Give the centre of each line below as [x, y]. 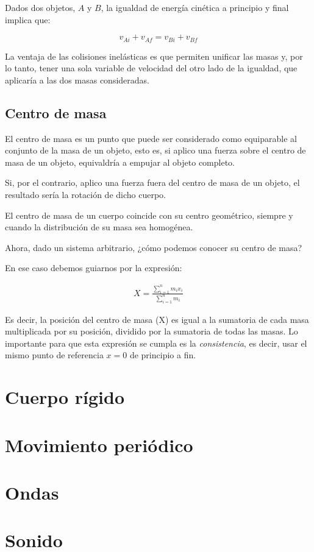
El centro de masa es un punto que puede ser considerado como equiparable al [151, 138]
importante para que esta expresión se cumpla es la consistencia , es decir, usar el [156, 343]
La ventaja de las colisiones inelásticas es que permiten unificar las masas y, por [154, 56]
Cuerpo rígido [65, 397]
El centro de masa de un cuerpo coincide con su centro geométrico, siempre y [149, 215]
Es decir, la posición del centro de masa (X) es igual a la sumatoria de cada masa [157, 319]
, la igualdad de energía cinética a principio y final [195, 7]
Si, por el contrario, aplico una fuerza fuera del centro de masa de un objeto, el [152, 182]
